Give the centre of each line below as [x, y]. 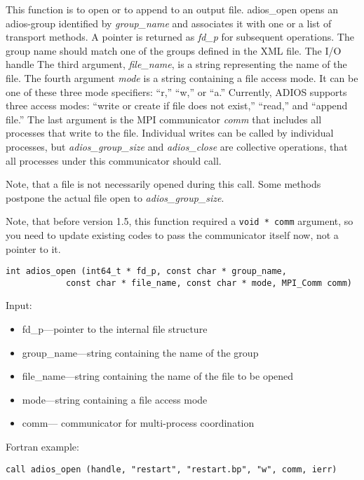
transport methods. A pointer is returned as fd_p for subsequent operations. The [180, 37]
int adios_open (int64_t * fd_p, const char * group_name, [146, 272]
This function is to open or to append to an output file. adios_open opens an [172, 9]
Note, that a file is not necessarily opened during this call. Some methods [163, 184]
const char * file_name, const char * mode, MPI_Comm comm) [209, 283]
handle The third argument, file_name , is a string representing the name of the [176, 64]
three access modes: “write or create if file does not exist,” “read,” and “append [177, 105]
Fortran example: [42, 447]
